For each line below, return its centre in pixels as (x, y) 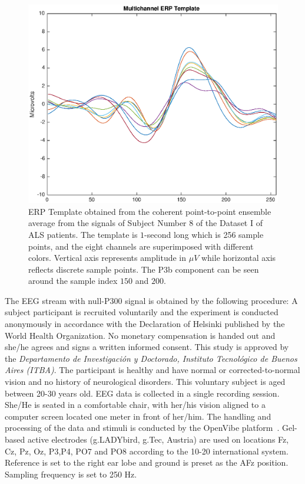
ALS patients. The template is (83, 234)
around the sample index (73, 281)
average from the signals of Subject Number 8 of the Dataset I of (145, 223)
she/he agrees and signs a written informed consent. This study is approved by (147, 347)
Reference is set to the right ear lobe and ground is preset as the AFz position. (147, 462)
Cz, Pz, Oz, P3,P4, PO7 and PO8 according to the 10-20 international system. (147, 451)
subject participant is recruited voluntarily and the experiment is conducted (142, 312)
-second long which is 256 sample (204, 234)
